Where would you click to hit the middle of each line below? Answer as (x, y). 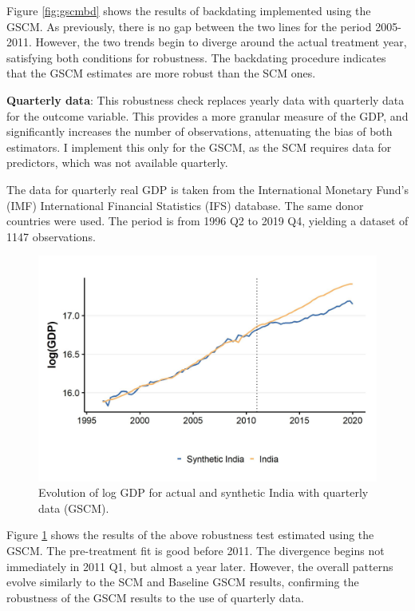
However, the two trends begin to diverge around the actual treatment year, (221, 42)
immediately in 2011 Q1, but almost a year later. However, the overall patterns (200, 566)
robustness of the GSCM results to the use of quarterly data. (155, 597)
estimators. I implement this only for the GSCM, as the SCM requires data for (199, 147)
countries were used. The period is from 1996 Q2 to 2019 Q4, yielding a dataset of (207, 221)
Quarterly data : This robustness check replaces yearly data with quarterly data (206, 99)
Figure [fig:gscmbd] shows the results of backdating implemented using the (189, 10)
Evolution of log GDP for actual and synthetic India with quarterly (204, 492)
